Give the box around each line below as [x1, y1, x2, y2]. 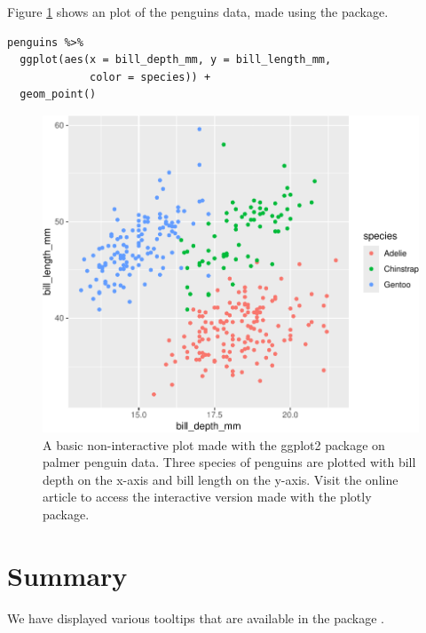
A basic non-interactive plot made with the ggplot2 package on [43, 435, 385, 454]
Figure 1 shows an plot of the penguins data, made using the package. [7, 3, 389, 20]
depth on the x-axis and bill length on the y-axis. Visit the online [43, 470, 398, 488]
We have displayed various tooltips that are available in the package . [7, 608, 384, 627]
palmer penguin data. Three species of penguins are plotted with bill [43, 453, 416, 471]
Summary [7, 557, 128, 593]
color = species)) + [90, 70, 211, 83]
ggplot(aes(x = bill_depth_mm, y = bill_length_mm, [20, 53, 332, 67]
